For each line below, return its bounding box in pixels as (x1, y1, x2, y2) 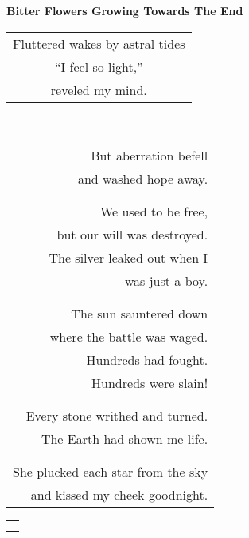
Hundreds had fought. (86, 350, 208, 370)
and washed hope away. (77, 169, 208, 188)
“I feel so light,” (54, 57, 143, 76)
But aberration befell (91, 146, 208, 165)
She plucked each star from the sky (13, 462, 208, 481)
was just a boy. (124, 271, 208, 291)
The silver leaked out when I (49, 248, 208, 267)
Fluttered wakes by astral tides (13, 34, 185, 53)
